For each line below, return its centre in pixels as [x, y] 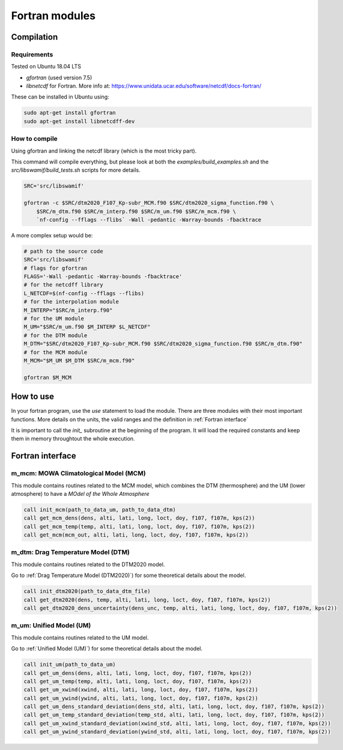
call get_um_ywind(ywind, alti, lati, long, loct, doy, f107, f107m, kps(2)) [141, 698]
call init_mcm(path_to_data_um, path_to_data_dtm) [100, 510]
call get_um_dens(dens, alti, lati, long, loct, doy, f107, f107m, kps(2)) [138, 673]
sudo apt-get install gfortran [70, 113]
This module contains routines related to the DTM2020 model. [88, 564]
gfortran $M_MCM [48, 377]
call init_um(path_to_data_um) [70, 665]
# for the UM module [54, 319]
